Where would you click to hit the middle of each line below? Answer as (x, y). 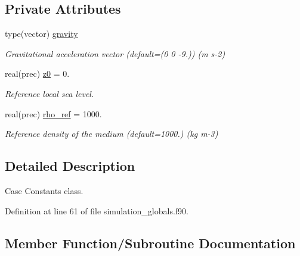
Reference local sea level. (50, 93)
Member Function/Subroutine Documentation (150, 243)
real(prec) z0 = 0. (37, 74)
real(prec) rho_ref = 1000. (53, 113)
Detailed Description (70, 166)
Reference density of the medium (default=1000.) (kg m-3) (112, 134)
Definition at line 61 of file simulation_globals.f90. (97, 210)
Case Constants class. (44, 190)
